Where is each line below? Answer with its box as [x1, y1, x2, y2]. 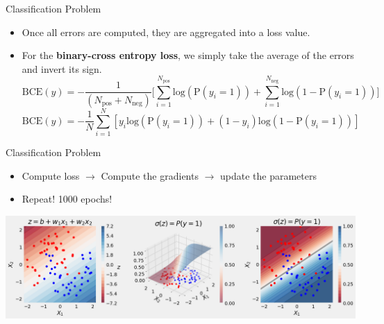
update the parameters [220, 168, 317, 182]
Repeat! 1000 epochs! [22, 191, 112, 206]
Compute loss [22, 168, 80, 182]
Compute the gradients [101, 168, 199, 182]
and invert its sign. [22, 61, 102, 76]
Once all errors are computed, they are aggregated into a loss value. [22, 24, 310, 39]
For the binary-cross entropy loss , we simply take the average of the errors [22, 48, 354, 62]
